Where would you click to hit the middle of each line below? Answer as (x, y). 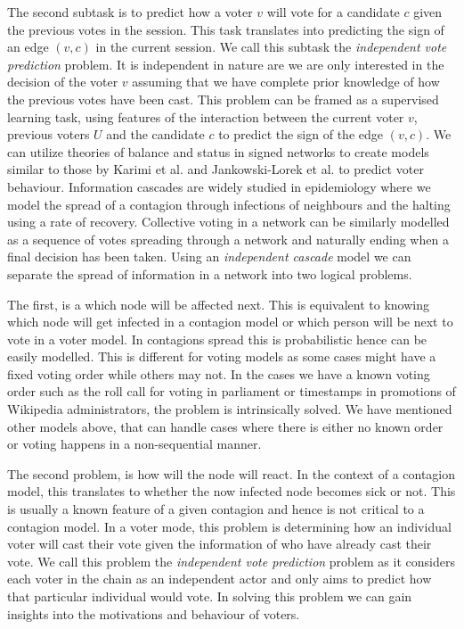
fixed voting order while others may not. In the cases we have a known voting (219, 373)
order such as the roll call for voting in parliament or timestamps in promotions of (232, 391)
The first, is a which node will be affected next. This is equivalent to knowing (218, 304)
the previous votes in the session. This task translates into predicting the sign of (226, 29)
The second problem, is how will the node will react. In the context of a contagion (232, 473)
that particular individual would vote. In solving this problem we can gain (210, 596)
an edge (28, 47)
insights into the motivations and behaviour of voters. (154, 613)
